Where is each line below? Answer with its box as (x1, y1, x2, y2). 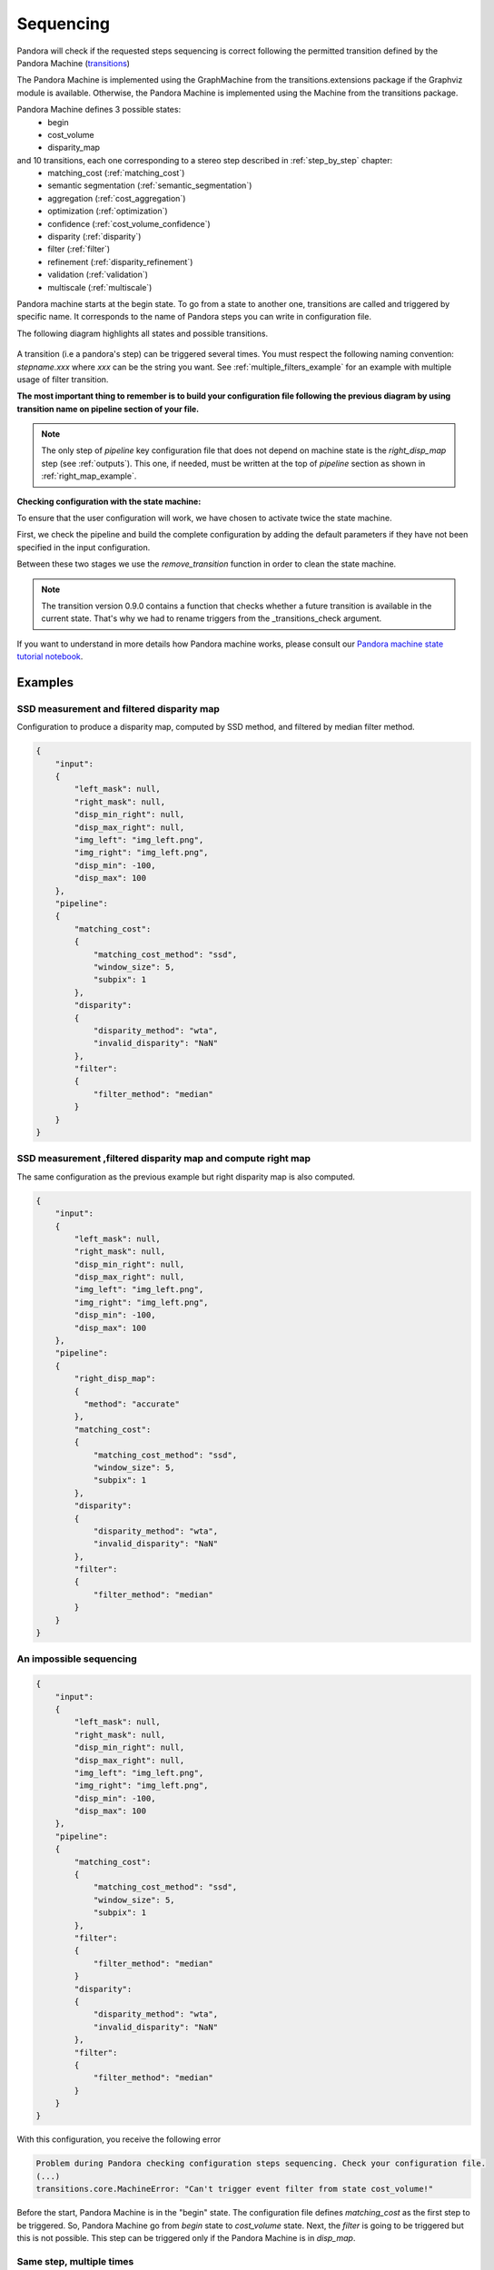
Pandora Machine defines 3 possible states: (16, 104, 182, 115)
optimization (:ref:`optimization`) (47, 205, 168, 217)
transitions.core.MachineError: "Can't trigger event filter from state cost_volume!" (35, 2184, 434, 2195)
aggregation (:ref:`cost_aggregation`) (47, 192, 186, 203)
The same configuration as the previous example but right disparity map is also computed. (16, 1171, 356, 1182)
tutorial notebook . (16, 651, 84, 662)
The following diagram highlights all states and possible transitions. (16, 328, 268, 339)
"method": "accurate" (83, 1399, 181, 1409)
